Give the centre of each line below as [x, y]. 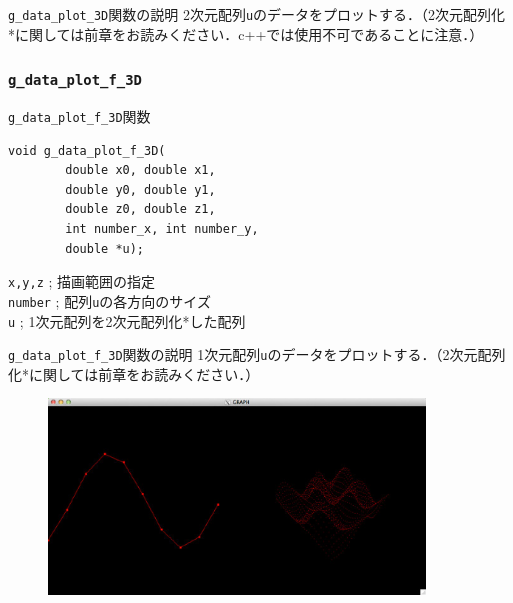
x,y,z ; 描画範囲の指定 [82, 281]
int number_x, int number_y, [162, 229]
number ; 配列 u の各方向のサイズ [109, 300]
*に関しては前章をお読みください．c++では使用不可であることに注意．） [246, 33]
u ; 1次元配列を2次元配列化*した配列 [127, 320]
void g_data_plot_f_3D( [87, 150]
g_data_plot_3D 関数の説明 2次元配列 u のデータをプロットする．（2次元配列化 [257, 14]
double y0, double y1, [140, 189]
